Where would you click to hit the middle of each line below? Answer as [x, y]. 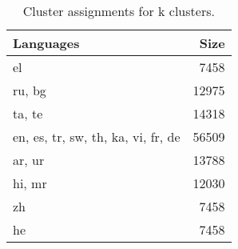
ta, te [28, 113]
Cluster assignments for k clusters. [119, 11]
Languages [46, 43]
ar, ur [29, 160]
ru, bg [30, 90]
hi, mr [30, 183]
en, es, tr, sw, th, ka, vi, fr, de [97, 137]
